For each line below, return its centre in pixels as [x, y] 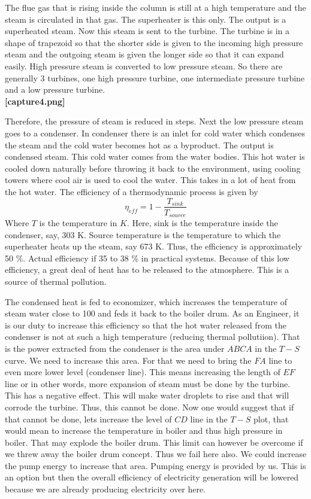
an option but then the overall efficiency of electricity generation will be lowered [152, 477]
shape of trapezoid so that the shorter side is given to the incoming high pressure [154, 42]
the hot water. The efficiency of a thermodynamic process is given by [132, 191]
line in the [209, 419]
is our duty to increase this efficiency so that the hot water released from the [146, 325]
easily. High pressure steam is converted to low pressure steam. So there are [144, 66]
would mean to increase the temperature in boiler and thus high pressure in [144, 430]
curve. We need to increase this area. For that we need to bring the [128, 360]
